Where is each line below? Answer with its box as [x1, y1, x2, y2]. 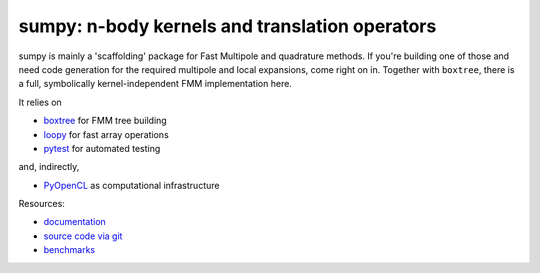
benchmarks [43, 244, 95, 256]
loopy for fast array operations [43, 128, 169, 140]
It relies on [18, 96, 62, 108]
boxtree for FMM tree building [43, 115, 167, 127]
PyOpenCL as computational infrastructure [43, 179, 220, 191]
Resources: [18, 198, 65, 210]
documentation [43, 216, 107, 228]
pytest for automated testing [43, 142, 161, 154]
